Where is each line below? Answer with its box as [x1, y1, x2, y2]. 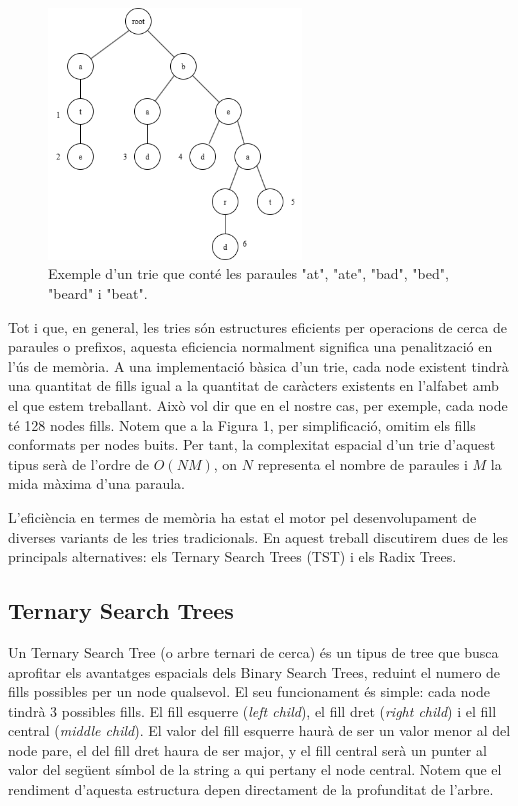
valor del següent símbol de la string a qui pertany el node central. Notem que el [8, 759, 502, 780]
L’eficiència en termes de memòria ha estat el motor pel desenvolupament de [8, 506, 477, 527]
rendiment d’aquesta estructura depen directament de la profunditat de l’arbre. [8, 779, 494, 800]
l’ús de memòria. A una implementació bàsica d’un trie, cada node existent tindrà [8, 355, 509, 376]
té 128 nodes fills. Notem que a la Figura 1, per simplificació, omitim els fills [8, 414, 476, 435]
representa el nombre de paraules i [257, 453, 468, 474]
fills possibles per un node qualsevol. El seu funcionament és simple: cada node [8, 681, 490, 702]
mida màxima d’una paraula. [8, 473, 186, 494]
